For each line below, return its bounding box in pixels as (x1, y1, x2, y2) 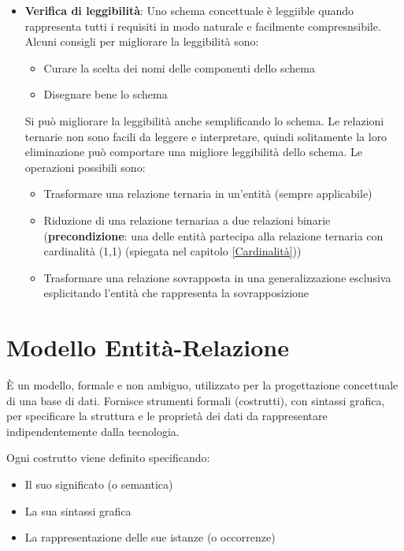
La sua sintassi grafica (24, 502, 132, 519)
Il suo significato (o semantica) (24, 476, 173, 492)
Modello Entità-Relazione (6, 331, 289, 363)
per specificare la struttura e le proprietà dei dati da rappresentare (6, 408, 328, 424)
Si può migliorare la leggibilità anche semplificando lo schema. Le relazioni (24, 112, 384, 128)
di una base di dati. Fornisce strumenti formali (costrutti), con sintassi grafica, (6, 392, 385, 408)
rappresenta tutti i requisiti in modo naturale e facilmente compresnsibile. (24, 17, 381, 34)
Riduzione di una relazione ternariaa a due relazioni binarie (43, 211, 331, 228)
